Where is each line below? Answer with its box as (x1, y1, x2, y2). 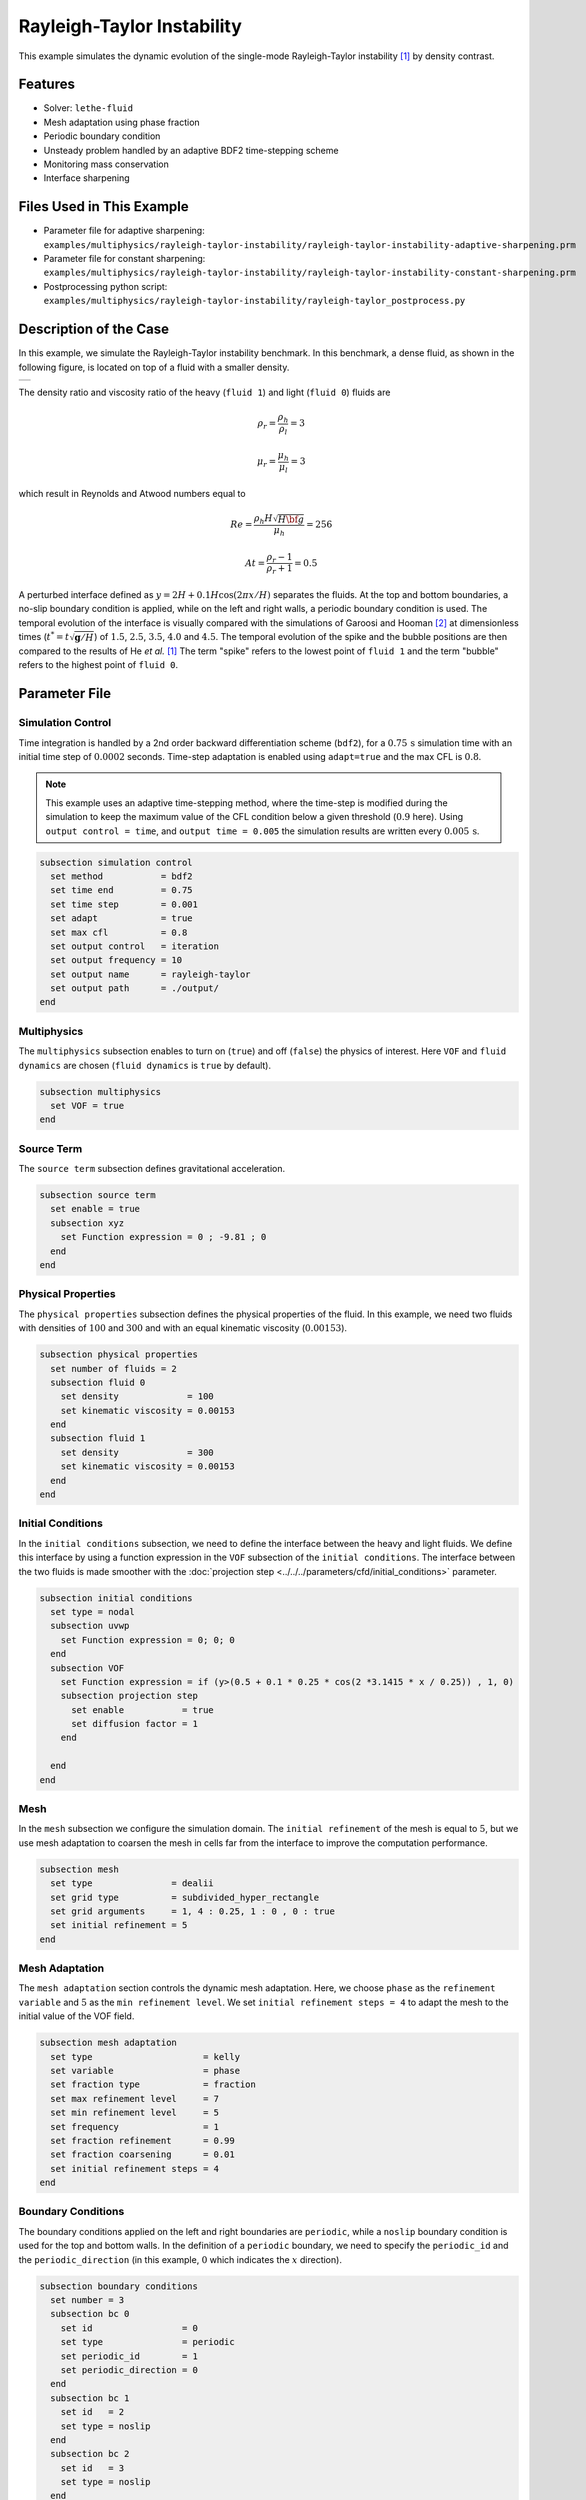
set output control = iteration (50, 940, 220, 952)
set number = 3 (50, 2294, 125, 2305)
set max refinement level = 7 (50, 2093, 220, 2104)
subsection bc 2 (50, 2448, 130, 2460)
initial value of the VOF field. (18, 2010, 135, 2022)
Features (18, 76, 75, 93)
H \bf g (277, 513, 305, 525)
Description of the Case (18, 321, 170, 338)
